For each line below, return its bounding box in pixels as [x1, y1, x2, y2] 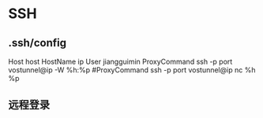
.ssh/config [8, 36, 67, 50]
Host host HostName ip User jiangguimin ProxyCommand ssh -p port [8, 57, 233, 66]
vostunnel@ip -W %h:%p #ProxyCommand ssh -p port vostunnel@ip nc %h [8, 65, 256, 75]
